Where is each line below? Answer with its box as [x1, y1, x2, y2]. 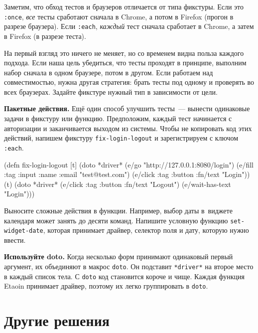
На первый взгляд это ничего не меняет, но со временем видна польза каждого [4, 47, 244, 58]
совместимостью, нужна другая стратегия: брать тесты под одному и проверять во [4, 77, 255, 87]
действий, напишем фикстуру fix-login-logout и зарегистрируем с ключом [4, 133, 239, 143]
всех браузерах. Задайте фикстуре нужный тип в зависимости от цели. [4, 86, 218, 97]
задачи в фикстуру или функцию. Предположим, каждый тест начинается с [4, 113, 232, 124]
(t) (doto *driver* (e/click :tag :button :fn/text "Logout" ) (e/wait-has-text [4, 178, 231, 189]
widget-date [4, 227, 43, 235]
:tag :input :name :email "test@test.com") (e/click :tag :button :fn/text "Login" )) [4, 169, 250, 179]
